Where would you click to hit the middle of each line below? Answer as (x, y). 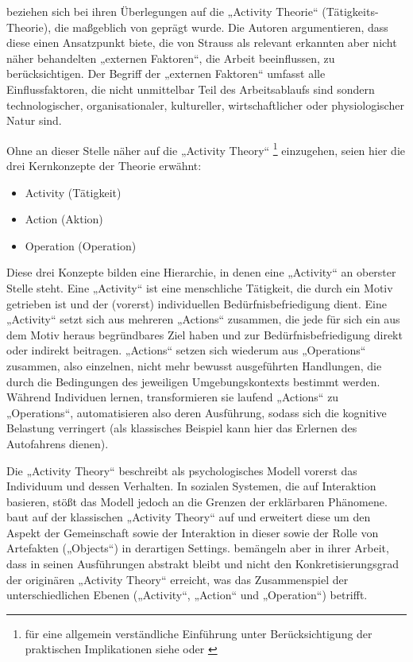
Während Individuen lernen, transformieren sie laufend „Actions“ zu (173, 397)
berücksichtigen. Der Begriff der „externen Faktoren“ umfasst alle (166, 74)
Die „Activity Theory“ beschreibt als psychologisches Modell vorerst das (182, 470)
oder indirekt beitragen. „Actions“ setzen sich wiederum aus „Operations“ (186, 350)
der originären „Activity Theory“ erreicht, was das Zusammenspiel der (178, 579)
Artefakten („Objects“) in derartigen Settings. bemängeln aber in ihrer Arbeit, (198, 548)
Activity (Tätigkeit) (73, 192)
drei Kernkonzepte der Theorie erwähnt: (104, 165)
